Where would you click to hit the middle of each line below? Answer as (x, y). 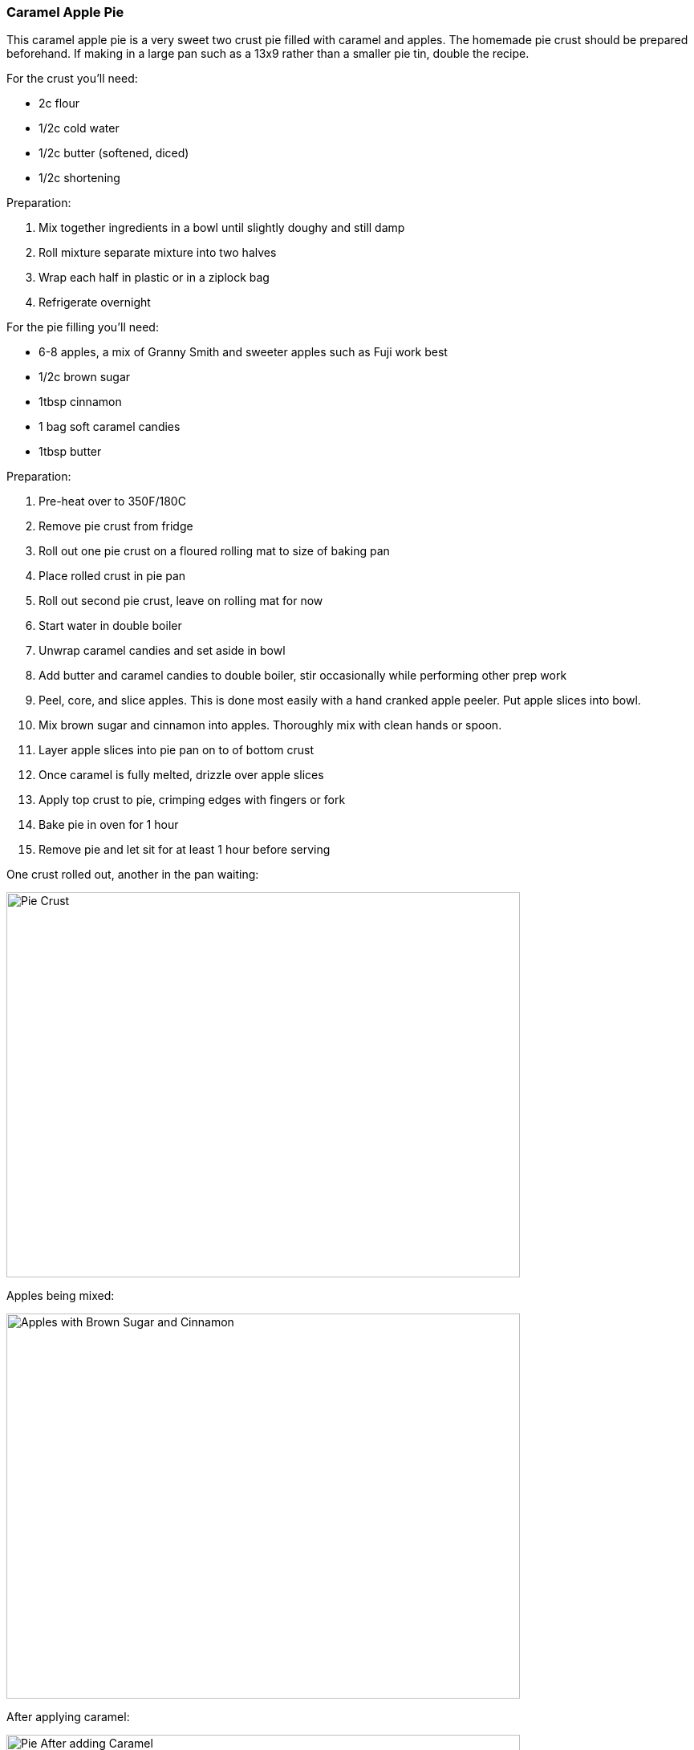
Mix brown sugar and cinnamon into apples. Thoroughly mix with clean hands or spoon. (270, 725)
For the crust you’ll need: (72, 79)
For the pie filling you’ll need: (83, 327)
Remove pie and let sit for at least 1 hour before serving (185, 850)
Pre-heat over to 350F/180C (112, 501)
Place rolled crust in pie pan (112, 576)
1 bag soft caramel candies (110, 427)
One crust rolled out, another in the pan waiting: (133, 875)
